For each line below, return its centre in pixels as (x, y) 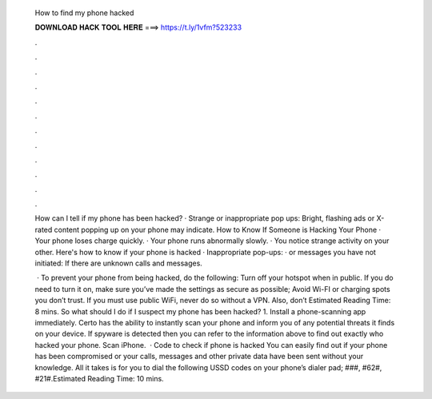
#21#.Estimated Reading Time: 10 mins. (99, 378)
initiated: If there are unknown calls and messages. (119, 263)
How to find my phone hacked (84, 13)
